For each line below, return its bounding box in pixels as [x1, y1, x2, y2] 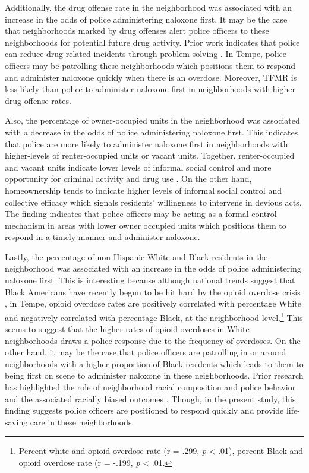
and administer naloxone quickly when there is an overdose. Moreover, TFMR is [5, 71, 297, 83]
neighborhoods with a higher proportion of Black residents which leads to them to [5, 357, 304, 370]
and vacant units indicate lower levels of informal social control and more [5, 160, 272, 173]
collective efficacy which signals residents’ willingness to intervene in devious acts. [5, 195, 302, 208]
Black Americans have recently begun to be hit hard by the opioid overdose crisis [5, 285, 301, 298]
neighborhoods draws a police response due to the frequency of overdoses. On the [5, 334, 301, 346]
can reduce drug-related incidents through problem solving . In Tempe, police [5, 48, 287, 60]
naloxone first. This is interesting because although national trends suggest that [5, 274, 295, 286]
